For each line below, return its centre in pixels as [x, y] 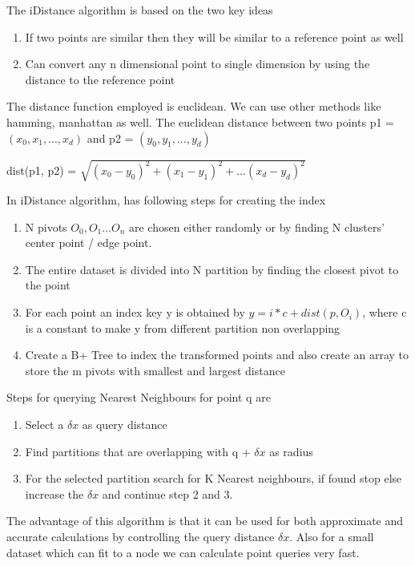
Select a [44, 424]
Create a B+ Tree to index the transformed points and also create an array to [217, 355]
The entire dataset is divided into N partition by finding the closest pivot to [212, 269]
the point [48, 285]
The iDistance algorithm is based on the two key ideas [140, 10]
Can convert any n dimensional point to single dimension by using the [197, 64]
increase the [54, 493]
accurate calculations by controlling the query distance [141, 537]
